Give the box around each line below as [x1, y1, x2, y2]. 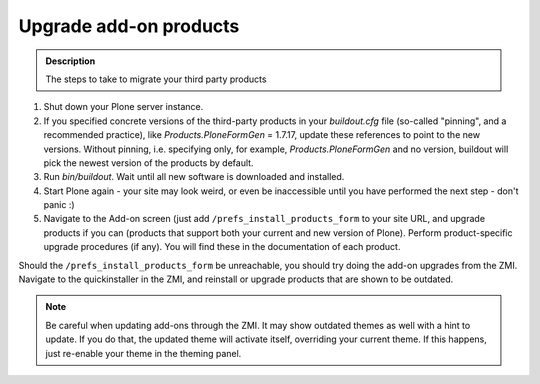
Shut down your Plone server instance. [43, 101, 204, 113]
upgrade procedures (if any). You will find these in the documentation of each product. [43, 241, 401, 253]
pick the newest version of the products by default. [43, 156, 254, 169]
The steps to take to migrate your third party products [45, 73, 267, 85]
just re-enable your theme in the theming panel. [45, 347, 242, 359]
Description [45, 55, 96, 67]
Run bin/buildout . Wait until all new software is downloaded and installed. [43, 171, 345, 183]
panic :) [43, 199, 75, 211]
